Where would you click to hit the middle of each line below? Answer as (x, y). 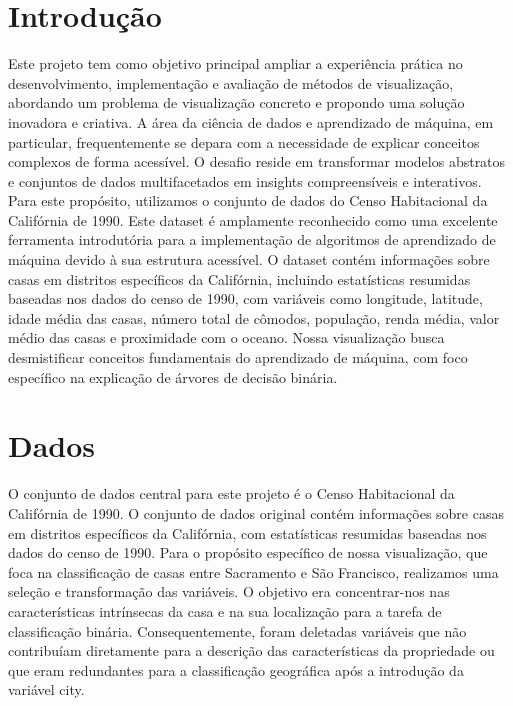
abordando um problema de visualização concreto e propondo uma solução (236, 102)
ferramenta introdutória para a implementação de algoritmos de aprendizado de (252, 239)
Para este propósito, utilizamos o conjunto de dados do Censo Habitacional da (248, 200)
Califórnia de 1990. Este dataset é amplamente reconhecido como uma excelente (253, 219)
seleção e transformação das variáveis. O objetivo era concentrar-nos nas (229, 591)
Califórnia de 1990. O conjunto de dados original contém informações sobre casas (256, 512)
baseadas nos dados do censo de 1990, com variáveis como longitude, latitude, (245, 298)
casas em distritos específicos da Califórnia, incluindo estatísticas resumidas (239, 278)
